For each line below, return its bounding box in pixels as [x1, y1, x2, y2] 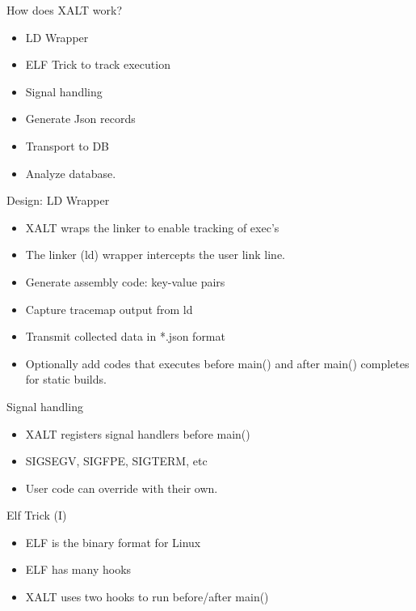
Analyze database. [25, 164, 116, 181]
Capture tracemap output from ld [25, 300, 193, 317]
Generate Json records [25, 110, 136, 127]
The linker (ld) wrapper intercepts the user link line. [25, 246, 285, 263]
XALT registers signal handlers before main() [25, 425, 250, 442]
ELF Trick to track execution [25, 56, 170, 73]
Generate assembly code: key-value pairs [25, 273, 225, 290]
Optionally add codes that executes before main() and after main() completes [25, 354, 410, 371]
